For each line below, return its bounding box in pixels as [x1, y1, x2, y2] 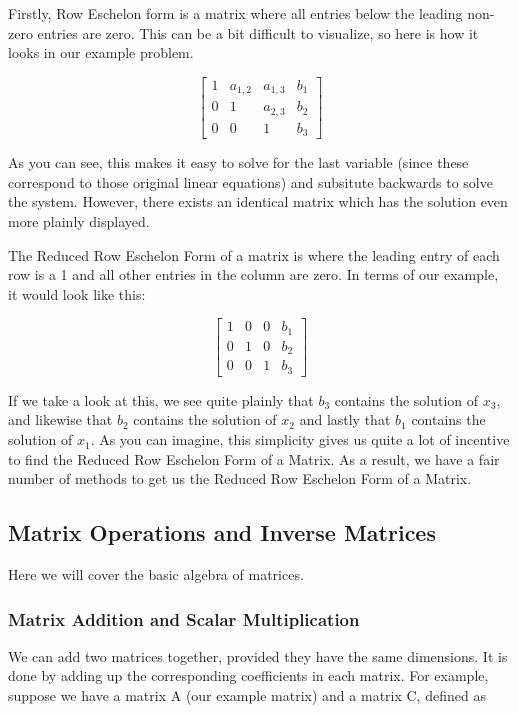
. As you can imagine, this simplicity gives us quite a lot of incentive [90, 429, 510, 450]
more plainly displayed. [8, 211, 150, 232]
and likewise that [8, 409, 113, 430]
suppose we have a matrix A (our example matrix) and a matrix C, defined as [8, 685, 486, 706]
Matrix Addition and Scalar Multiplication [8, 606, 360, 631]
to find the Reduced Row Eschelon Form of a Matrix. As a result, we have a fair [8, 448, 500, 469]
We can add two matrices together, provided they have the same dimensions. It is [8, 645, 508, 666]
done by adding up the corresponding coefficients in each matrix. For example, [8, 665, 489, 686]
